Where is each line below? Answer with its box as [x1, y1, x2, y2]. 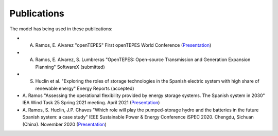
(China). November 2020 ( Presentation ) [22, 121, 107, 127]
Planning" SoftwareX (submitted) [35, 64, 105, 70]
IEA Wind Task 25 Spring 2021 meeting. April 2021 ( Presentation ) [22, 100, 160, 106]
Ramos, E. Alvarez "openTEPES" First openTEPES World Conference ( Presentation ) [35, 42, 212, 48]
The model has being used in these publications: [9, 26, 113, 32]
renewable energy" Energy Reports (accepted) [35, 85, 134, 91]
